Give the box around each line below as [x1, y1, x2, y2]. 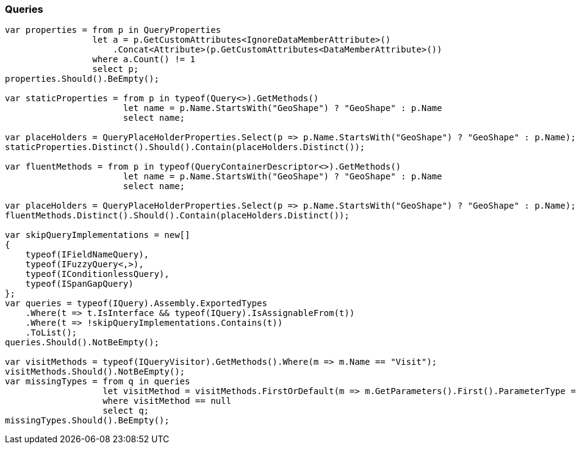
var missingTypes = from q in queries [5, 376, 190, 387]
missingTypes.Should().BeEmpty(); [5, 415, 170, 426]
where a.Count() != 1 [92, 54, 195, 65]
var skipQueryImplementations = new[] [5, 230, 190, 240]
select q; [103, 406, 149, 416]
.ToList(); [25, 328, 77, 338]
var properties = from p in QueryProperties [5, 25, 221, 35]
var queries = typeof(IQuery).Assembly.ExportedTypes [5, 298, 267, 309]
